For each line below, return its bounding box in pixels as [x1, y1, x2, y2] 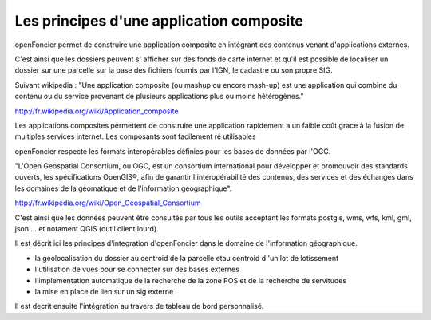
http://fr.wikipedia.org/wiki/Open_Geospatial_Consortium [14, 198, 201, 207]
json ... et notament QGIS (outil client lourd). [14, 224, 159, 234]
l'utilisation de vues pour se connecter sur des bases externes [34, 264, 239, 275]
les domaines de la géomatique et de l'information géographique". [14, 184, 232, 193]
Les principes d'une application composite [14, 12, 303, 30]
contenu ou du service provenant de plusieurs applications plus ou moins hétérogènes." [14, 92, 304, 101]
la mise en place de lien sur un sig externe [34, 286, 174, 296]
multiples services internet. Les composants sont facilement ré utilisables [14, 132, 256, 141]
